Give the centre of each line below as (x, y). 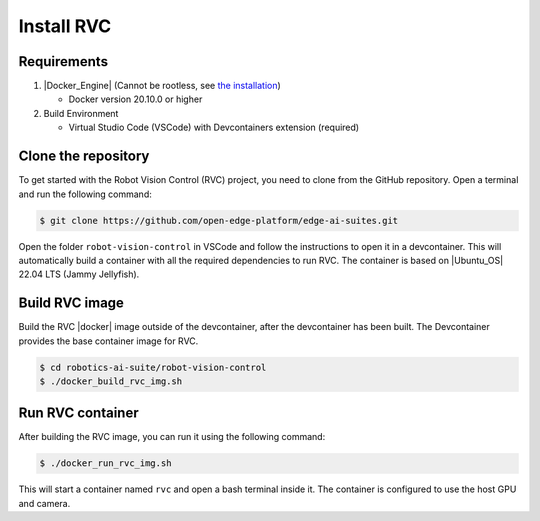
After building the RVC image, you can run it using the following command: (172, 437)
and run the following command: (85, 194)
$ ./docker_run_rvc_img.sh (105, 463)
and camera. (44, 503)
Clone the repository (84, 156)
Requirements (63, 61)
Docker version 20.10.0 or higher (135, 99)
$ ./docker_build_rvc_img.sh (111, 381)
